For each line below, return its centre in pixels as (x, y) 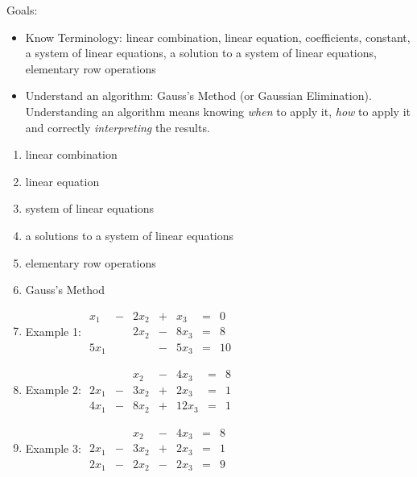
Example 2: (53, 389)
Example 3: (53, 448)
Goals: (22, 10)
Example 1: (53, 331)
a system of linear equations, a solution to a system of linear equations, (201, 53)
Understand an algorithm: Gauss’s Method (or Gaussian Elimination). (198, 95)
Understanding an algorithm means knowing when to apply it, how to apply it (218, 111)
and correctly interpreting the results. (118, 127)
